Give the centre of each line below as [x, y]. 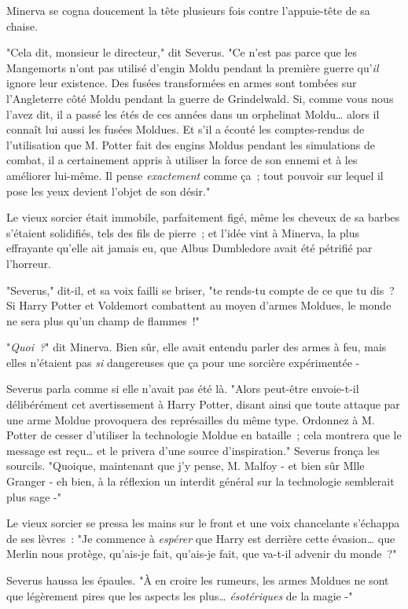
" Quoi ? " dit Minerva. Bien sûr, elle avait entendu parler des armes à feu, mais [197, 347]
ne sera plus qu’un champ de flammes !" [103, 320]
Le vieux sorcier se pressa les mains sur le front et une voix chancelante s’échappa [203, 523]
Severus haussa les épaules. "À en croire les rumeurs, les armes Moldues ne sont [198, 580]
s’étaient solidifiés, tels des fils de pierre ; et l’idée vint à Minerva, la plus [183, 232]
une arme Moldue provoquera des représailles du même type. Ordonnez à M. [191, 419]
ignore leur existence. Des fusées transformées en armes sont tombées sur [182, 83]
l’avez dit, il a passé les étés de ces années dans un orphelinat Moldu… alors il [193, 114]
